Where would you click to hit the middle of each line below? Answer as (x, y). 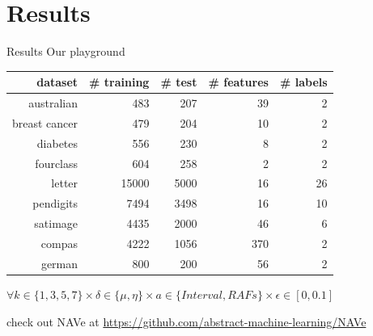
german (59, 263)
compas (59, 243)
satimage (56, 223)
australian (53, 103)
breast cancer (45, 122)
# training (119, 82)
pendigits (55, 203)
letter (65, 183)
